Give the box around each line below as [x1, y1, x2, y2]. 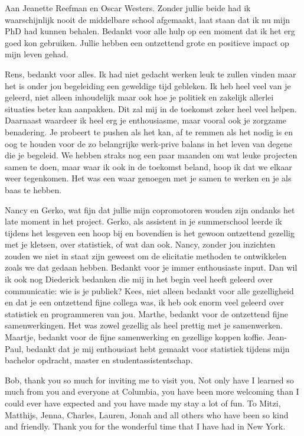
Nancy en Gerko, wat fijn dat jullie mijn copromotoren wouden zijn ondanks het [5, 203, 295, 216]
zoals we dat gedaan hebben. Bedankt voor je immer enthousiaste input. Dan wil [5, 261, 298, 274]
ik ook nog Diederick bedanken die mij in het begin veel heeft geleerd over [5, 273, 273, 285]
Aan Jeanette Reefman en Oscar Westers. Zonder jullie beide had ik [5, 2, 251, 14]
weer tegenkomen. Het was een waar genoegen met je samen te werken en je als [5, 172, 292, 184]
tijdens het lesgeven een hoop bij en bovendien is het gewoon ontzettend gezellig [5, 226, 295, 239]
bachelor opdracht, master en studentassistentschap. [5, 354, 193, 366]
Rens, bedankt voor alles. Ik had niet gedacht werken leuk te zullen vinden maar [5, 67, 296, 80]
